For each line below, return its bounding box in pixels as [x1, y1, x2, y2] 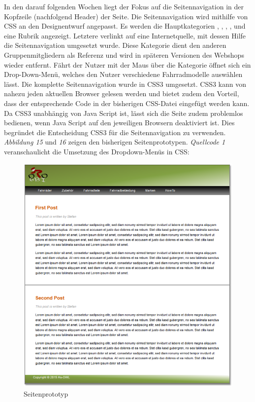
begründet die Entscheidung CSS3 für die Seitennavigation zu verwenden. [4, 127, 226, 137]
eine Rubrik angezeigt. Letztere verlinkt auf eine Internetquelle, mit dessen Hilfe [4, 30, 246, 40]
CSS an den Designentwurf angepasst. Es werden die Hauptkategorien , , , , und [4, 21, 246, 31]
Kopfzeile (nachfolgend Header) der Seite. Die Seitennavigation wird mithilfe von [4, 11, 248, 21]
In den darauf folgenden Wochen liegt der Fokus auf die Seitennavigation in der [4, 1, 244, 11]
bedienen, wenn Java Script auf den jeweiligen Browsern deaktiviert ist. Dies [4, 117, 235, 128]
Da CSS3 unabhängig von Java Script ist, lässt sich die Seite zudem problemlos [4, 108, 243, 118]
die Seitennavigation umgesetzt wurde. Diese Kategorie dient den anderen [4, 40, 226, 50]
